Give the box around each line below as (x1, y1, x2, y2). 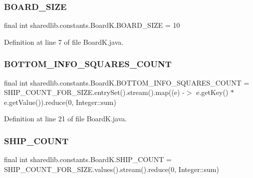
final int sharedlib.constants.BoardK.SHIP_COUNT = (4, 154, 172, 165)
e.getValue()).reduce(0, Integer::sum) (4, 96, 116, 107)
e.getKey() (196, 87, 229, 97)
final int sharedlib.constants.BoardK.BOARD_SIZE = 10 (4, 20, 180, 30)
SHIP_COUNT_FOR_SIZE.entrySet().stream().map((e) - (4, 87, 185, 97)
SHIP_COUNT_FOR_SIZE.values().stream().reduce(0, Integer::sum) (4, 164, 219, 174)
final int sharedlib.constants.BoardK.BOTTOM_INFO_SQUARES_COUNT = (4, 77, 250, 88)
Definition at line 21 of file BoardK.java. (4, 113, 127, 124)
